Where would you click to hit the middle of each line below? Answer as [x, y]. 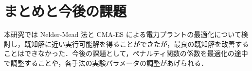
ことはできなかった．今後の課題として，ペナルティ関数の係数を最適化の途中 [126, 53]
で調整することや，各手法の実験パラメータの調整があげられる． [106, 62]
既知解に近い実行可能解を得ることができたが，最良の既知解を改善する [136, 44]
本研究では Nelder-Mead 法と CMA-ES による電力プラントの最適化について [123, 34]
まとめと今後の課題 [65, 11]
